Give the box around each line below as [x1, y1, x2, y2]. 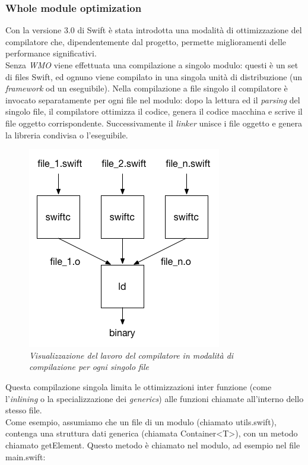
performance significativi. [5, 47, 97, 59]
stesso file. [5, 404, 42, 416]
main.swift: [5, 450, 46, 463]
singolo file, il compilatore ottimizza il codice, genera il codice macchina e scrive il [5, 105, 303, 118]
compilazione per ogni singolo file [29, 360, 150, 373]
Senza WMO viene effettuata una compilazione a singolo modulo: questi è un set [5, 59, 299, 71]
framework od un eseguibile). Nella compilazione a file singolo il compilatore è [5, 82, 288, 94]
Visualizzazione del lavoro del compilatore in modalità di [29, 349, 234, 361]
